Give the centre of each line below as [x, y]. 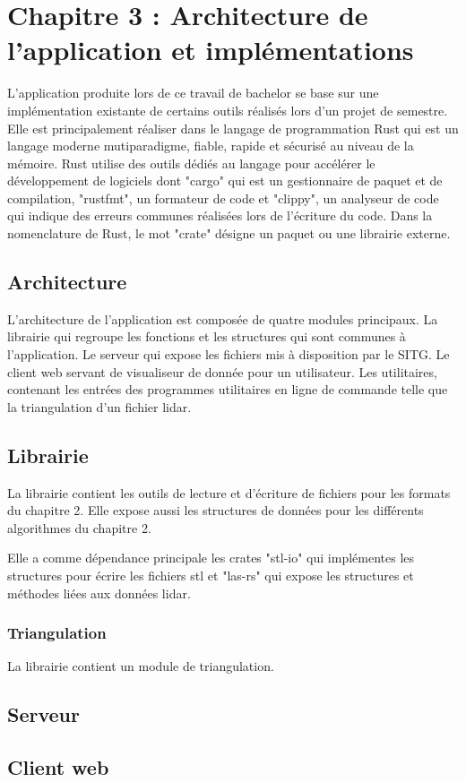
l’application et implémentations [211, 50]
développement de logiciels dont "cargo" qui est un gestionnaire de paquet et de [225, 180]
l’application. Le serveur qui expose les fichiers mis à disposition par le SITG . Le [229, 354]
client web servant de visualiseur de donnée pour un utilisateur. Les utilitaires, [222, 371]
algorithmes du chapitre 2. [79, 527]
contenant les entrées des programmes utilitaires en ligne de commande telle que [228, 389]
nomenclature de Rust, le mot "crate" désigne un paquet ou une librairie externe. [229, 233]
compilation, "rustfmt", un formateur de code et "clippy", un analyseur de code [223, 198]
